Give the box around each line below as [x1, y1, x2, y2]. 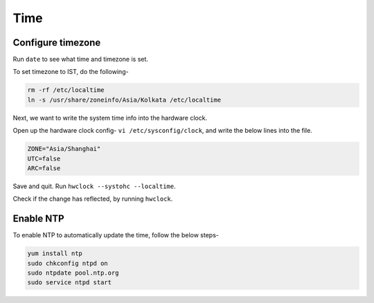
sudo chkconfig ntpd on [27, 259, 109, 267]
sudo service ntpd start [27, 279, 112, 286]
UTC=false [27, 154, 61, 163]
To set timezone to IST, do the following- [12, 68, 129, 76]
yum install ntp [27, 250, 83, 257]
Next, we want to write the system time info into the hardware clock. [12, 113, 208, 122]
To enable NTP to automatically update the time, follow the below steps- [12, 231, 220, 239]
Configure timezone [12, 37, 101, 48]
